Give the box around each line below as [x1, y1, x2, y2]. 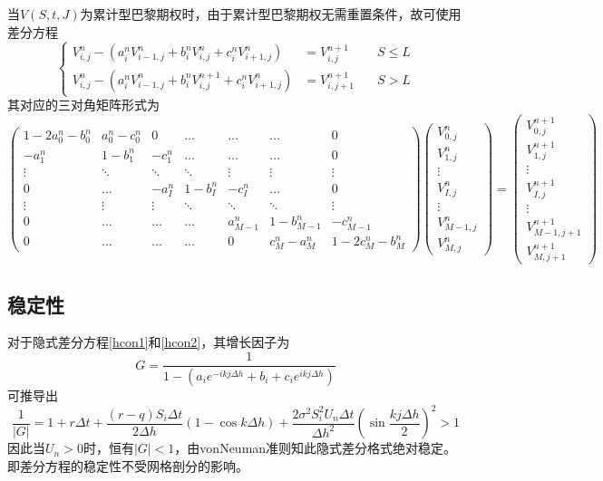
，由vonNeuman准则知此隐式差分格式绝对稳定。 [174, 438, 457, 457]
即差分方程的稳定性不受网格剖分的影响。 [7, 456, 248, 475]
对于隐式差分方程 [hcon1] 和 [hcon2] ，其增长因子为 [7, 332, 290, 351]
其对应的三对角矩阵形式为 [7, 95, 160, 114]
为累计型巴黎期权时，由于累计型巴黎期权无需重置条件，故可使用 [80, 5, 462, 23]
